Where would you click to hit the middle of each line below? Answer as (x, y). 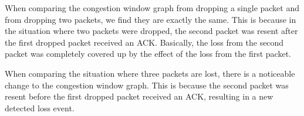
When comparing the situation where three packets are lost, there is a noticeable (150, 73)
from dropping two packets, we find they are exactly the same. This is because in (151, 19)
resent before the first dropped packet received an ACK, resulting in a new (139, 96)
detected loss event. (40, 108)
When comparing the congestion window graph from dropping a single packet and (152, 8)
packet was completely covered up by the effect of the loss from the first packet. (148, 54)
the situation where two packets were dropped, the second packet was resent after (151, 31)
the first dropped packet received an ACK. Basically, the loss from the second (144, 42)
